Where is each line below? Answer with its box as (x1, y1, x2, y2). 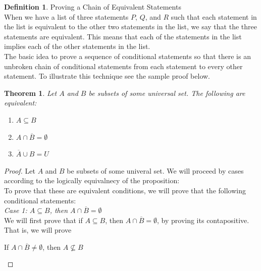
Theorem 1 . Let (4, 87, 57, 98)
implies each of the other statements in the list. (4, 41, 150, 51)
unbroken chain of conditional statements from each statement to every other (4, 61, 243, 71)
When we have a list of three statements (4, 11, 129, 22)
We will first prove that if (4, 214, 83, 225)
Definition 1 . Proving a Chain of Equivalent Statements (4, 2, 181, 12)
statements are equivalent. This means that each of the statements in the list (4, 31, 242, 41)
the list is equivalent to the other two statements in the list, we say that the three (4, 21, 257, 32)
